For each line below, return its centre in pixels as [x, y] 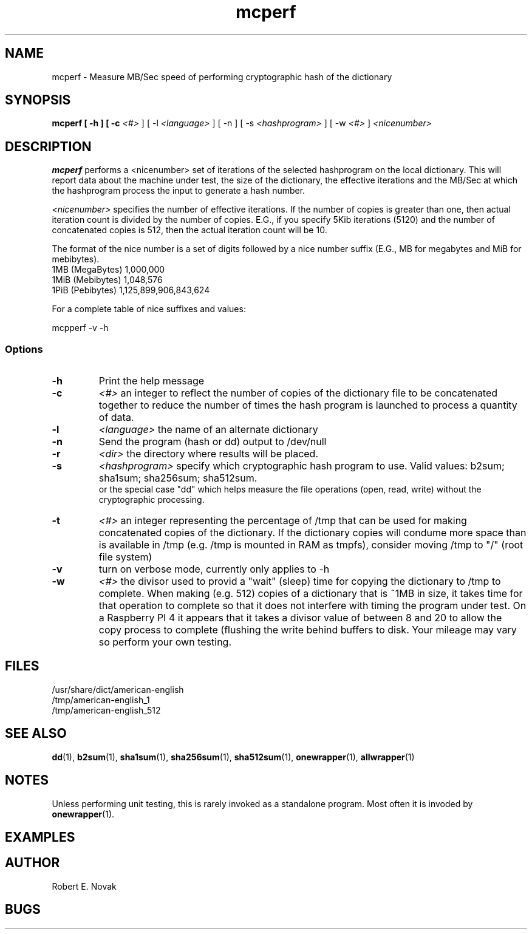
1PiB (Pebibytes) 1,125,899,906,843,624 [131, 290]
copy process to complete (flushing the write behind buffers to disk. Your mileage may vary [308, 630]
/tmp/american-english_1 [101, 700]
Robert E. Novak [84, 886]
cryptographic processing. [152, 500]
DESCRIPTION [48, 146]
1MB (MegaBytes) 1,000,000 [108, 270]
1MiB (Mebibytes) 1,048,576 [107, 280]
